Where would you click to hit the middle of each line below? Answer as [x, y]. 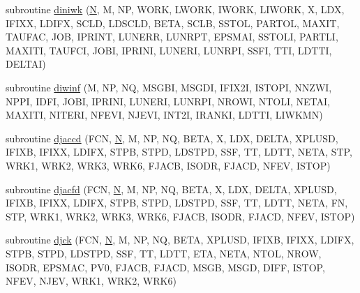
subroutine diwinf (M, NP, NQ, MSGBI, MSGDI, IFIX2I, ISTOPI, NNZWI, [169, 87]
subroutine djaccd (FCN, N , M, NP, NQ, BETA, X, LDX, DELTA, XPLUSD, [172, 138]
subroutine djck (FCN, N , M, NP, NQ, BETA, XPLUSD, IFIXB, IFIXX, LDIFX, [180, 240]
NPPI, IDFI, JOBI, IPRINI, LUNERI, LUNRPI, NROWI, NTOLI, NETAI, [168, 101]
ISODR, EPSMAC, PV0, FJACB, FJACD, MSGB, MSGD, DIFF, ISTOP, [165, 267]
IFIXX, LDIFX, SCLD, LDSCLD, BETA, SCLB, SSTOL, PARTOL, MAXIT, [173, 23]
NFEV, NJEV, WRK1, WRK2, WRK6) [91, 281]
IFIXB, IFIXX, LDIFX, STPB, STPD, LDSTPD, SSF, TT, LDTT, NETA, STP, [179, 152]
